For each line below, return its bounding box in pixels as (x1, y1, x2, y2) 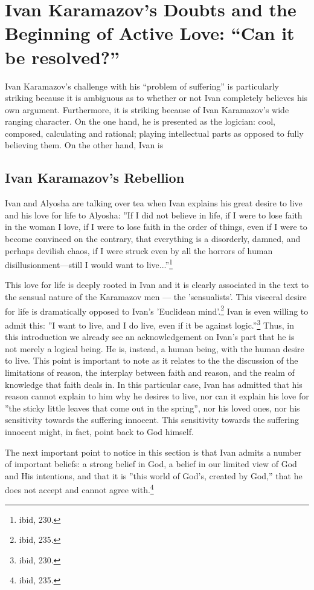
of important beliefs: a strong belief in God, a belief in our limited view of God (5, 457, 297, 470)
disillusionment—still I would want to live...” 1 (5, 257, 173, 270)
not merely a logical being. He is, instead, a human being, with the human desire (5, 342, 304, 355)
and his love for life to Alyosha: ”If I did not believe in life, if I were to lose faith (5, 208, 303, 221)
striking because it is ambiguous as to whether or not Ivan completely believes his (5, 91, 308, 104)
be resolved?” (5, 44, 120, 69)
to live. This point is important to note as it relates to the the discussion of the (5, 354, 298, 367)
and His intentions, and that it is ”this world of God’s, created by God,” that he (5, 469, 303, 482)
